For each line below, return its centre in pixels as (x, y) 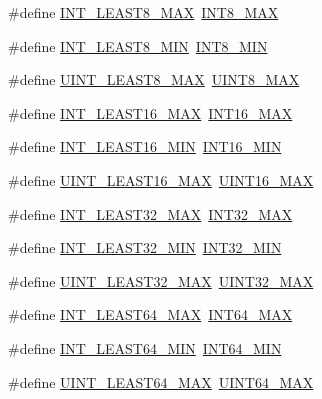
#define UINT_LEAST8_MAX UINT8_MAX (154, 79)
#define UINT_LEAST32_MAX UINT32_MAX (161, 280)
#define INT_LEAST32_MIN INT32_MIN (145, 247)
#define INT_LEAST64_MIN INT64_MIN (145, 347)
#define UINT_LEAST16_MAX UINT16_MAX (161, 179)
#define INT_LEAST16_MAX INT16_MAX (150, 112)
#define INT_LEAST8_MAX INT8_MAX (143, 12)
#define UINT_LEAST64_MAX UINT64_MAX (161, 381)
